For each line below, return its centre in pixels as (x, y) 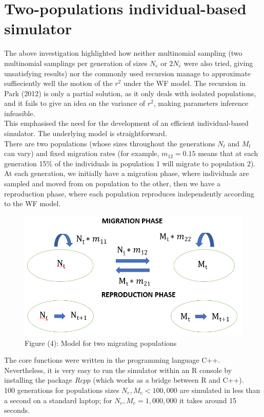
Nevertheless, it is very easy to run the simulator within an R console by (118, 370)
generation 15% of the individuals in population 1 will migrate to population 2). (130, 163)
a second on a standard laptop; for (58, 400)
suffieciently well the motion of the (58, 83)
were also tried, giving (218, 63)
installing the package (38, 380)
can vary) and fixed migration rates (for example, (82, 153)
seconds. (17, 410)
